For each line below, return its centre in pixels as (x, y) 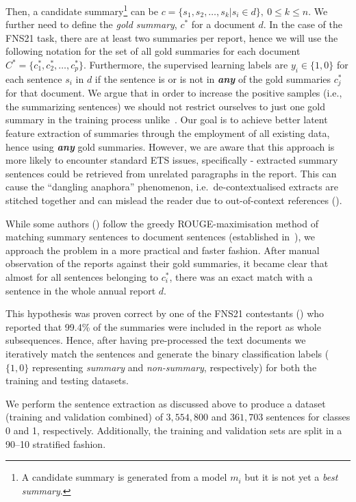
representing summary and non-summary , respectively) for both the (174, 367)
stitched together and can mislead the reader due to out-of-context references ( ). (174, 200)
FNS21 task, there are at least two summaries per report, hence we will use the (172, 37)
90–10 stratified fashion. (56, 443)
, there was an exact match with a (241, 277)
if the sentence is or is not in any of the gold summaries (213, 78)
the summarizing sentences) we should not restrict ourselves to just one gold (165, 106)
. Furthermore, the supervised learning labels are (186, 65)
